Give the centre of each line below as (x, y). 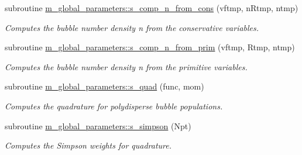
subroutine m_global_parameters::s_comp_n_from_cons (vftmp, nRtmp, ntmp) (152, 8)
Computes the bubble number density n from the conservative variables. (132, 27)
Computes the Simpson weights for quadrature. (88, 145)
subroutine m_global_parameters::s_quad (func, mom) (104, 86)
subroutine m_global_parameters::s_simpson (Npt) (98, 125)
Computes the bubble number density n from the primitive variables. (126, 66)
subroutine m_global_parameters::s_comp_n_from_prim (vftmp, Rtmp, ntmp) (150, 47)
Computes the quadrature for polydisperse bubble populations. (114, 106)
